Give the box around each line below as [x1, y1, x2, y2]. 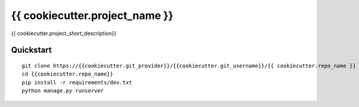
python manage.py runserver [22, 87, 104, 95]
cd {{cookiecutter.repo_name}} [22, 71, 114, 77]
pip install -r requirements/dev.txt [22, 79, 133, 86]
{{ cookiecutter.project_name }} [11, 9, 174, 22]
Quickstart [11, 45, 52, 55]
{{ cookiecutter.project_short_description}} [11, 30, 117, 37]
